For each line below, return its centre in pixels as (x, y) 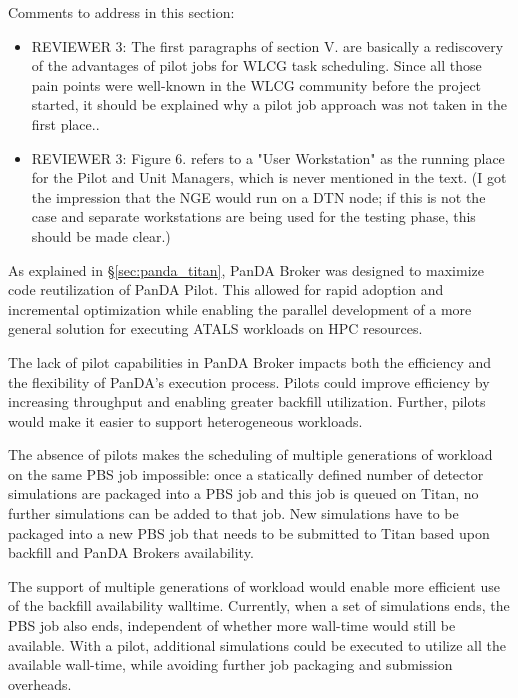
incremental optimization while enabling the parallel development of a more (240, 308)
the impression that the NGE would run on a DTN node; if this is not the (258, 196)
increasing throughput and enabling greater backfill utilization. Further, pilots (247, 401)
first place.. (65, 123)
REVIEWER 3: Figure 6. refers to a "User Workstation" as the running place (268, 157)
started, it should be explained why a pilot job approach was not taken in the (269, 104)
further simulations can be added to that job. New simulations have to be (233, 513)
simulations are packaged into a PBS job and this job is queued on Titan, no (243, 493)
